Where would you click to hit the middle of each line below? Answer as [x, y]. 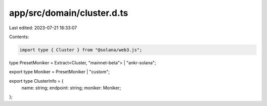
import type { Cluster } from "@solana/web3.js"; [81, 50]
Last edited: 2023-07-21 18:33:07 [43, 28]
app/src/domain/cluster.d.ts [69, 13]
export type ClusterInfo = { [36, 81]
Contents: [19, 37]
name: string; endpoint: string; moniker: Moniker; [71, 88]
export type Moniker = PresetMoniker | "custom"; [59, 72]
